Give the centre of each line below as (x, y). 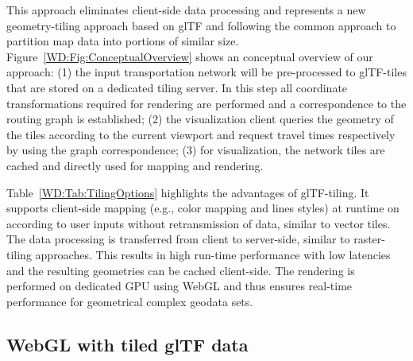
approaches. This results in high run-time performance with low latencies (213, 254)
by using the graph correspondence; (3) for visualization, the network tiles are (196, 150)
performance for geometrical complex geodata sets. (130, 301)
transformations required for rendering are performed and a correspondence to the (206, 103)
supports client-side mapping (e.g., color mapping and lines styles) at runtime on (203, 208)
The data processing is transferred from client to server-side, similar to (178, 239)
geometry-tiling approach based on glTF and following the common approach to (201, 25)
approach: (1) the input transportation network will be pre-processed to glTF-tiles (206, 72)
